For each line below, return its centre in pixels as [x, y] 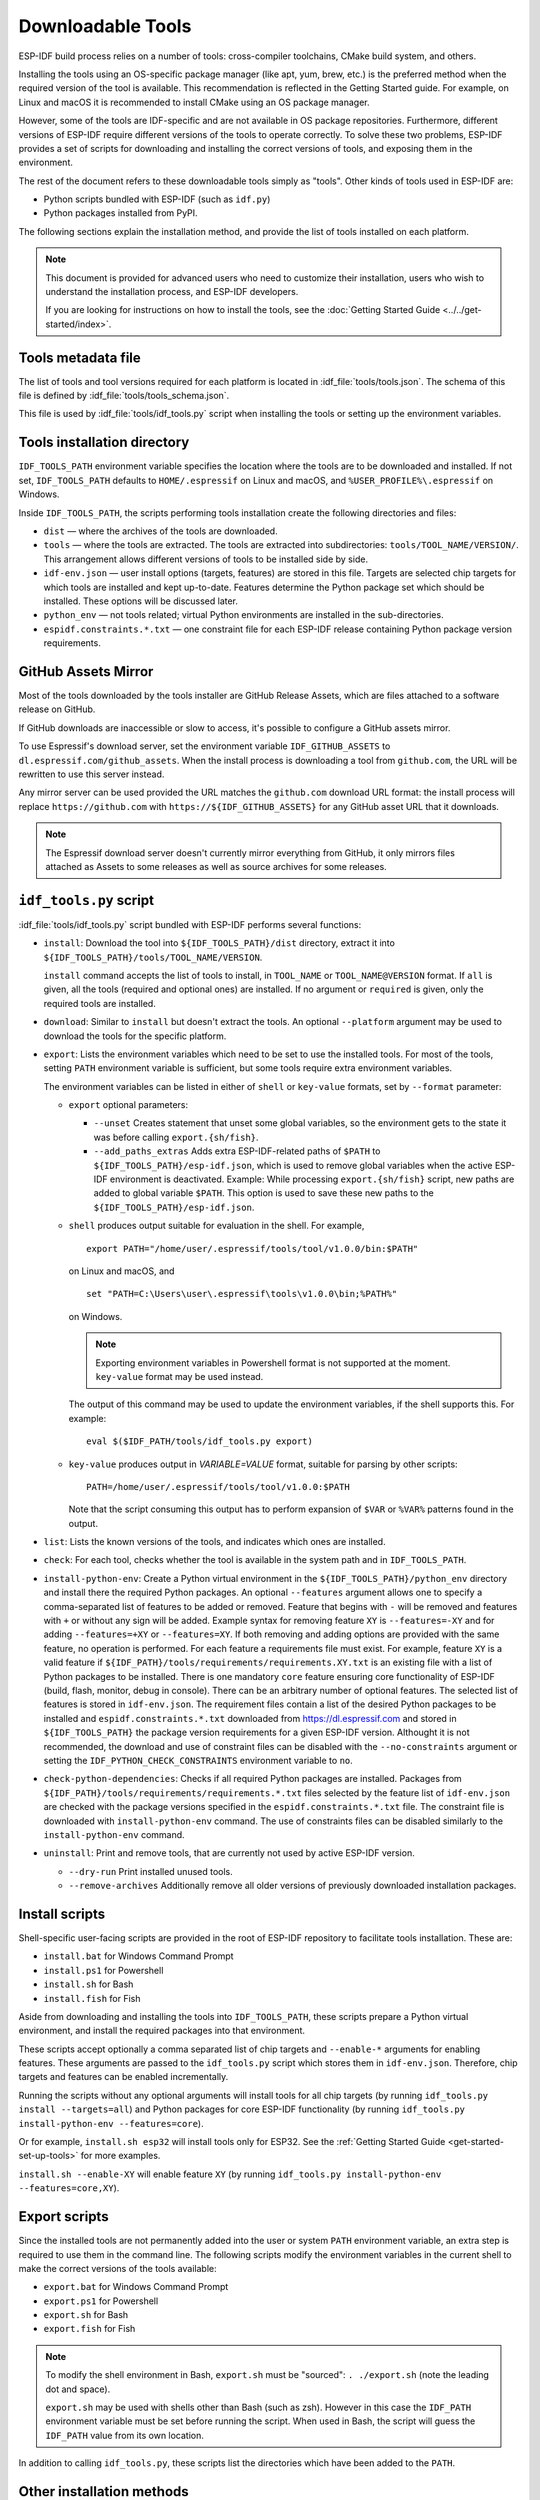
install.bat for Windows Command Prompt [138, 1956]
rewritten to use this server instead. [91, 774]
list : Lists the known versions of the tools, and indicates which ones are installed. [214, 1542]
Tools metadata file [80, 357]
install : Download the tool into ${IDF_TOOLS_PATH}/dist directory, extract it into [219, 943]
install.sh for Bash [88, 1984]
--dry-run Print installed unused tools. [151, 1871]
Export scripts [63, 2216]
